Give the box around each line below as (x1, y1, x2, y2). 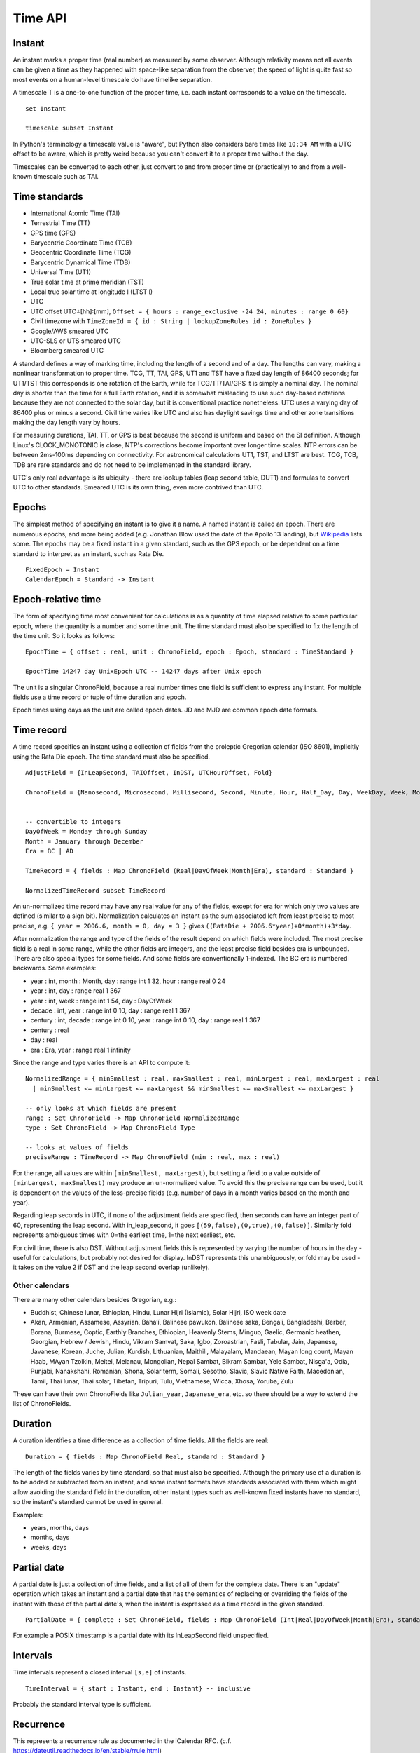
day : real (30, 1036, 57, 1044)
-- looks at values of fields (25, 1144, 129, 1151)
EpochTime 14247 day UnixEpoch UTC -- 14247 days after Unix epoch (25, 668, 262, 676)
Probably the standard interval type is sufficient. (13, 1700, 152, 1708)
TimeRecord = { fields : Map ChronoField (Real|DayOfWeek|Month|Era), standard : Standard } (25, 867, 354, 874)
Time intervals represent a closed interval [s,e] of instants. (13, 1668, 187, 1677)
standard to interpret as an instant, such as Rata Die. (13, 549, 164, 557)
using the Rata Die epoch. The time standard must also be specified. (13, 752, 210, 761)
